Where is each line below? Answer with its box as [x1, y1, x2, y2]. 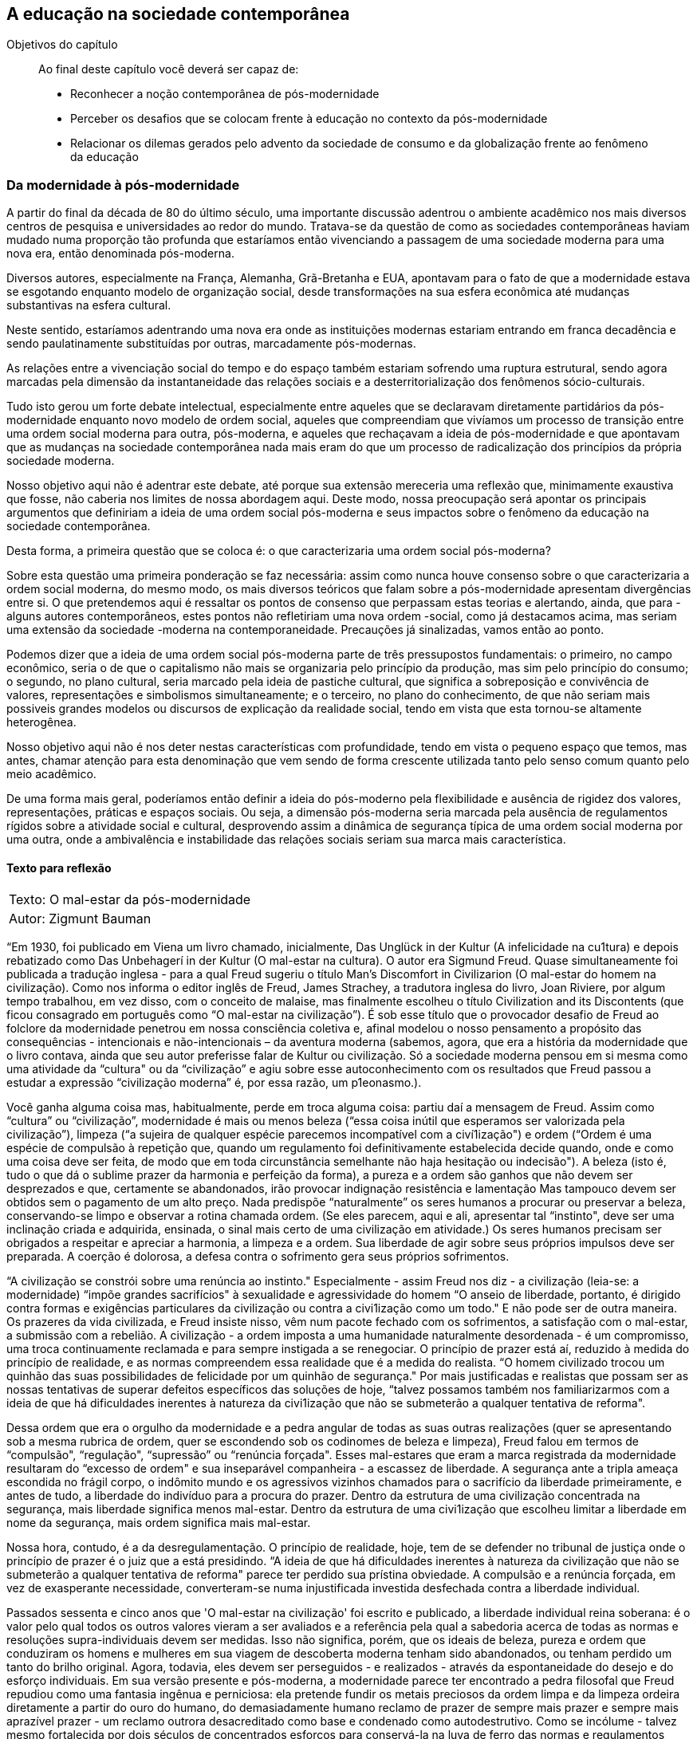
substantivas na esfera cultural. [6, 298, 171, 313]
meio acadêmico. [6, 767, 96, 781]
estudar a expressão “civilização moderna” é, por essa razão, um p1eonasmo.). [6, 1076, 422, 1090]
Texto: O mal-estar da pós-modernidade [9, 891, 251, 908]
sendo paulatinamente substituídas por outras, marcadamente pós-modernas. [6, 336, 416, 351]
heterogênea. [6, 715, 77, 730]
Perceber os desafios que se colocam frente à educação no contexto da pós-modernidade [70, 112, 548, 126]
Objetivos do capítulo [6, 37, 118, 52]
